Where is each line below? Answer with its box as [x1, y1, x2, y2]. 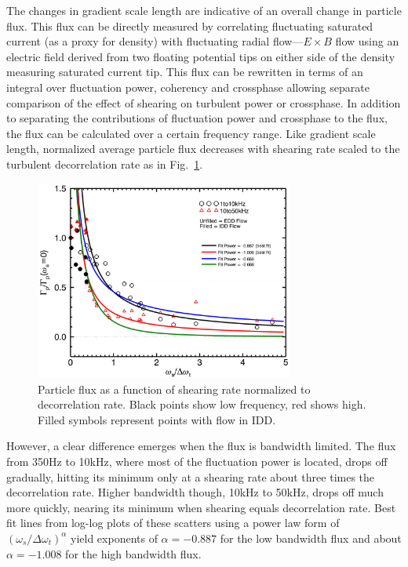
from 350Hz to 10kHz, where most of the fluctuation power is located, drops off [6, 453, 388, 469]
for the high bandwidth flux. [65, 545, 202, 562]
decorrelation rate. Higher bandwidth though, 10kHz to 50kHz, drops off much [6, 484, 384, 500]
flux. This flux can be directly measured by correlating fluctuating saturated [6, 17, 373, 34]
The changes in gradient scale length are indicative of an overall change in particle [6, 2, 402, 18]
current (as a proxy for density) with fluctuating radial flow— [6, 33, 304, 49]
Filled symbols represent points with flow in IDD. [38, 411, 276, 427]
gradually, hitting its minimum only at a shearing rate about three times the [6, 468, 375, 485]
